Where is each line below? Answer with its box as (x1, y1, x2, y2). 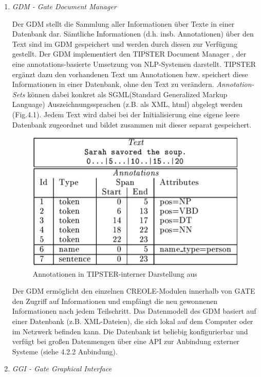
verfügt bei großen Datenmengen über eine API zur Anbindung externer (12, 336, 239, 347)
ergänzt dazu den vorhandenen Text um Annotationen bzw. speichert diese (12, 68, 248, 79)
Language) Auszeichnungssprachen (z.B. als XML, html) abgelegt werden (12, 99, 243, 110)
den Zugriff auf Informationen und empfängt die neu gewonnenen (12, 295, 217, 306)
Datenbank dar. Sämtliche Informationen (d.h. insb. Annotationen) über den (12, 28, 254, 39)
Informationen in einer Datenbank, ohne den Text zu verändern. (12, 79, 214, 89)
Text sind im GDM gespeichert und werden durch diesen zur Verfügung (12, 38, 238, 49)
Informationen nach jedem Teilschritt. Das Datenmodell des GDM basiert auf (12, 306, 256, 316)
